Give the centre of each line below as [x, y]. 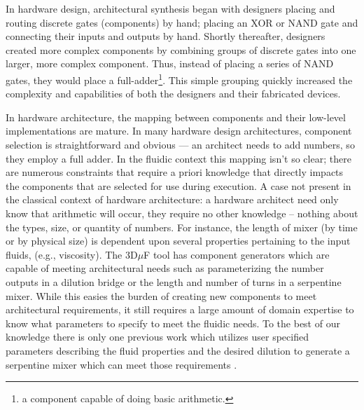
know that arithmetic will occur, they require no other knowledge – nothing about [182, 213]
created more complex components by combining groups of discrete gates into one [181, 49]
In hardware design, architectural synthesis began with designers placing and [170, 8]
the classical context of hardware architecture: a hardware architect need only [172, 199]
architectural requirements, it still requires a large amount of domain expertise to [180, 309]
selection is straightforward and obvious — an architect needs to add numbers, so [180, 144]
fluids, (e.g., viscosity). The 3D [72, 254]
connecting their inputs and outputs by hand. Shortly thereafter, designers [166, 36]
